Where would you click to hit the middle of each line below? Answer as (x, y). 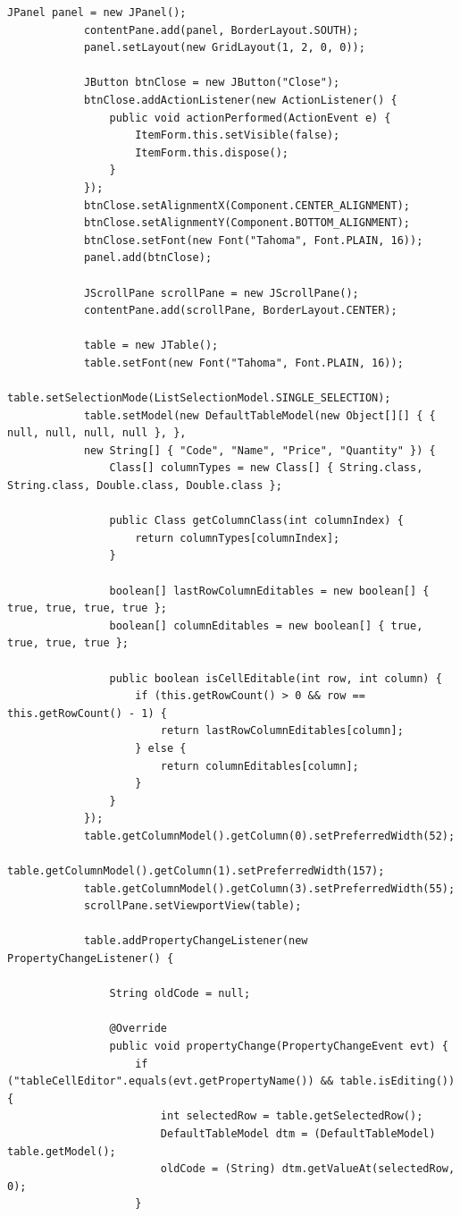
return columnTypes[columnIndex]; (238, 538)
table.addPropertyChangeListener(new (196, 941)
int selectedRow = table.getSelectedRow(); (292, 1116)
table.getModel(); (62, 1151)
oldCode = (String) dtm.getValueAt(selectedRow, (308, 1169)
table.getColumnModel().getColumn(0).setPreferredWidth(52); (269, 836)
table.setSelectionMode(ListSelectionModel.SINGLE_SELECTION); (199, 398)
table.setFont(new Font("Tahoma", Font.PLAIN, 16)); (243, 363)
